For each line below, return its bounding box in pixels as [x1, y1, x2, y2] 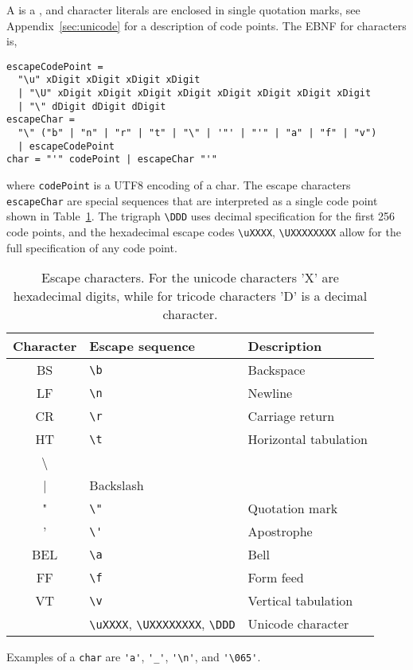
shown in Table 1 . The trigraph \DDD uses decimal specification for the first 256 [6, 208, 395, 224]
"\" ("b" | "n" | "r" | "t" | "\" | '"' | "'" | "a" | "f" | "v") [18, 127, 377, 139]
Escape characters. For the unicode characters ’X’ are [41, 268, 339, 287]
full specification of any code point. [6, 239, 177, 255]
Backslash [89, 476, 144, 495]
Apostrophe [247, 522, 313, 541]
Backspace [247, 360, 306, 380]
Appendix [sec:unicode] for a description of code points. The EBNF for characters [6, 17, 407, 33]
